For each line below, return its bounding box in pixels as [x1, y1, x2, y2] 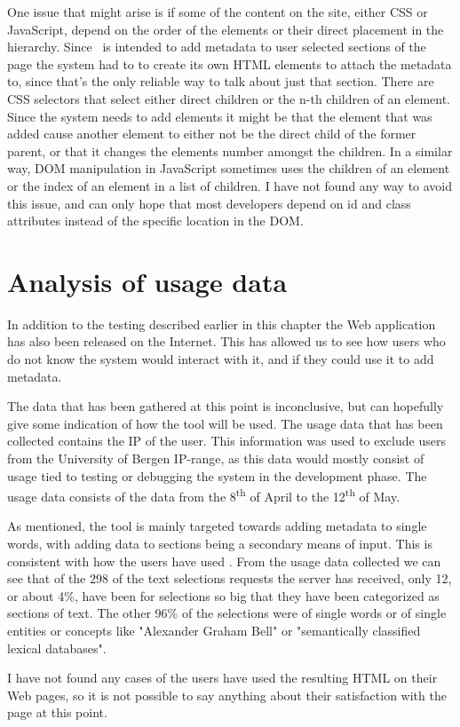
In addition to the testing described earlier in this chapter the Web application [7, 314, 436, 333]
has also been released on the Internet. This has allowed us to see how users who [7, 332, 446, 351]
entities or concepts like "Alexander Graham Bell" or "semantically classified [7, 621, 421, 639]
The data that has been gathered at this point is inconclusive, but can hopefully [7, 397, 444, 415]
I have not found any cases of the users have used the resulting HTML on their [7, 668, 438, 687]
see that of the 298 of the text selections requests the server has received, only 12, [7, 569, 452, 588]
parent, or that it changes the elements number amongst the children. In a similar [7, 141, 453, 160]
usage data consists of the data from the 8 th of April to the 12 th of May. [7, 485, 401, 505]
